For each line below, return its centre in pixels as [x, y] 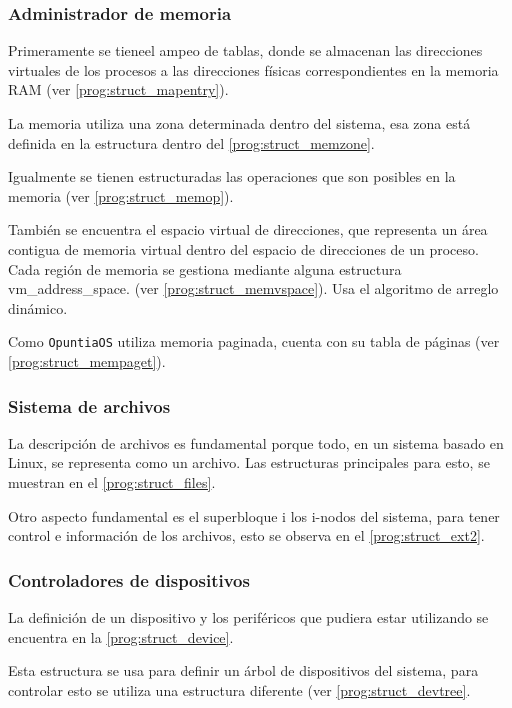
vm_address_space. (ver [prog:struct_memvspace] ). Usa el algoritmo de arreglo [253, 288]
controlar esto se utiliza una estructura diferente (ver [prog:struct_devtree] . [239, 689]
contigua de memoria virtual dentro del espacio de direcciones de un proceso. [243, 248]
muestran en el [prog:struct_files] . [112, 482]
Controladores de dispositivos [129, 579]
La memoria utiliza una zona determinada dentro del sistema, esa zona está [239, 123]
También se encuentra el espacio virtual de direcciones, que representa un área [248, 229]
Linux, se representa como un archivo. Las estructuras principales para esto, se [249, 462]
